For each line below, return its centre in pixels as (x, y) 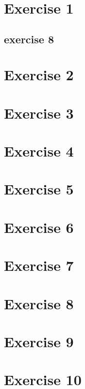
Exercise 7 (39, 265)
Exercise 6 (39, 227)
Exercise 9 (39, 341)
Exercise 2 (39, 75)
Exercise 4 (39, 151)
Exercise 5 (39, 189)
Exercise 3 (39, 113)
